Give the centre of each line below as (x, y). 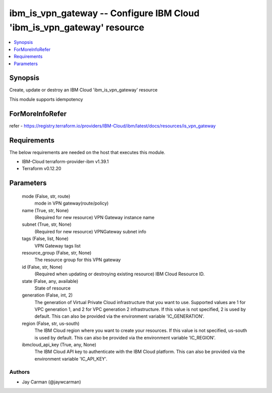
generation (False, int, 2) (47, 295)
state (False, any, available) (50, 281)
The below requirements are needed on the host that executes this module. (87, 152)
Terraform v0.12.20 (42, 169)
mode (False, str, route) (46, 196)
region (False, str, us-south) (51, 323)
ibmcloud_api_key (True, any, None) (59, 345)
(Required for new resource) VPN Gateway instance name (94, 217)
